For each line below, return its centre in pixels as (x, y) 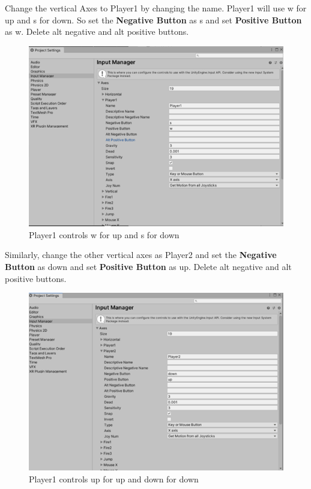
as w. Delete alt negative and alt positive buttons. (97, 31)
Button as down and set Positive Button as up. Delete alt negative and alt (148, 267)
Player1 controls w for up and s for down (104, 234)
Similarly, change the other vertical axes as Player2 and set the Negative (141, 255)
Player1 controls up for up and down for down (114, 478)
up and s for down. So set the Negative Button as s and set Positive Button (153, 19)
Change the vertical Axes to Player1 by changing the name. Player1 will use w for (156, 8)
